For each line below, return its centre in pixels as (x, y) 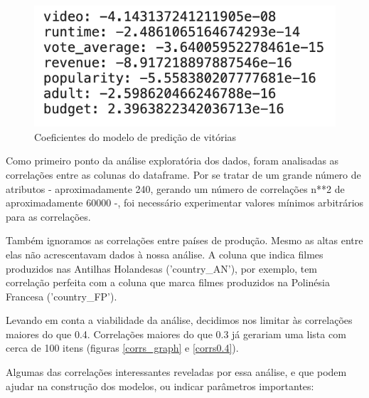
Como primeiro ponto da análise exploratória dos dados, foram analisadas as (172, 161)
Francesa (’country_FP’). (61, 296)
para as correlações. (48, 216)
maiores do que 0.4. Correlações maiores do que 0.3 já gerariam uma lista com (176, 334)
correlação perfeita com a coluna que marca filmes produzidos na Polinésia (168, 282)
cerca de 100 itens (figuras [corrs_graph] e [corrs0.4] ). (122, 348)
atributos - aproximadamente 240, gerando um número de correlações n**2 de (175, 188)
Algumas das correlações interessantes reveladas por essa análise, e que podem (176, 372)
